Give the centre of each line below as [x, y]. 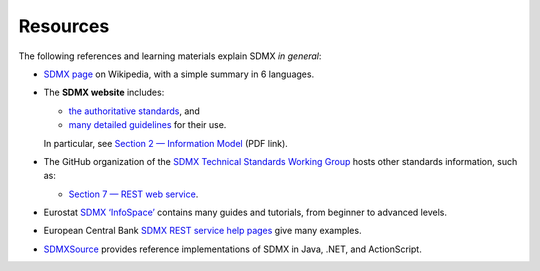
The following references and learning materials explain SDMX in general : [170, 56]
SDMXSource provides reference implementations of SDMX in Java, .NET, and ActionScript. [232, 249]
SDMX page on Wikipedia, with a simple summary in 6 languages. [179, 74]
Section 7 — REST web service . [133, 194]
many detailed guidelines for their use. [147, 125]
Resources [64, 26]
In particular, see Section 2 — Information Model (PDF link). [166, 143]
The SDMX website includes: [104, 92]
